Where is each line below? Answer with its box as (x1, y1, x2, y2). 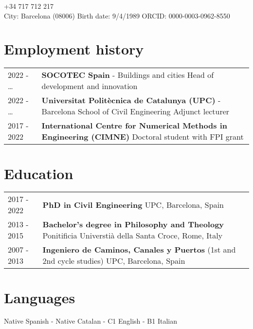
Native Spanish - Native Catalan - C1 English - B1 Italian (4, 315, 177, 326)
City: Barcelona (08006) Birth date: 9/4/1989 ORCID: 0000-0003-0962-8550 (4, 10, 230, 20)
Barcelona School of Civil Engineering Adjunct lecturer (41, 106, 230, 117)
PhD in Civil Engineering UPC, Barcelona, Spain (42, 199, 224, 210)
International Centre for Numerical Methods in (41, 120, 228, 131)
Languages (4, 287, 75, 307)
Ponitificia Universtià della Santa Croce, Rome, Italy (42, 230, 223, 241)
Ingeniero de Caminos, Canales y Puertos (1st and (42, 244, 236, 256)
